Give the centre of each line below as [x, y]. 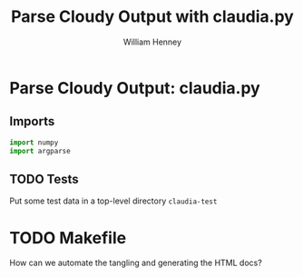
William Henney [152, 42]
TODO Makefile [68, 237]
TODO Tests [44, 179]
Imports [32, 121]
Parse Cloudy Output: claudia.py [135, 88]
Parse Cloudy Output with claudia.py [152, 17]
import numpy [34, 143]
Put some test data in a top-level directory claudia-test [113, 201]
